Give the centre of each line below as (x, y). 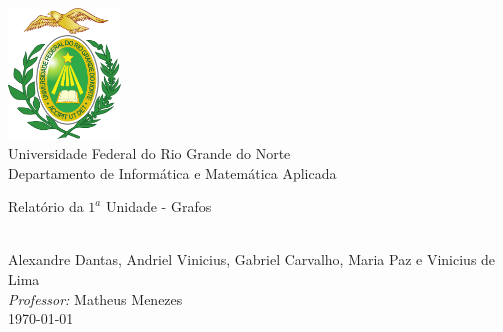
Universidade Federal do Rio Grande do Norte (149, 153)
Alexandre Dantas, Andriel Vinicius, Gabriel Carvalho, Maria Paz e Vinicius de (252, 259)
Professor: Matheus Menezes (95, 298)
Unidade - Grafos (158, 206)
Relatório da (46, 206)
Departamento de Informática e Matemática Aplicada (172, 172)
